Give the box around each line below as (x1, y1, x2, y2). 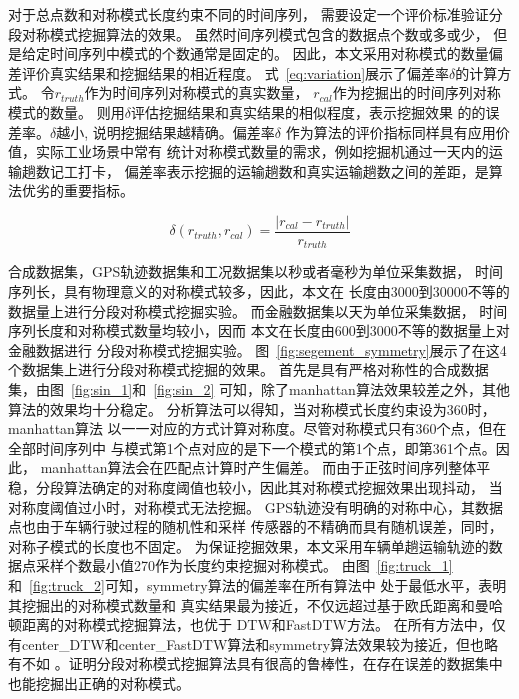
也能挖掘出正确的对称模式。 (8, 672, 190, 693)
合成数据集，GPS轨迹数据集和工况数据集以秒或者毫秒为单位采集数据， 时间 (8, 261, 503, 282)
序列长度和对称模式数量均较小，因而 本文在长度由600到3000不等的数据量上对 (8, 320, 510, 341)
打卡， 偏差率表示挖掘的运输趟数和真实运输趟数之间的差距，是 (77, 160, 489, 181)
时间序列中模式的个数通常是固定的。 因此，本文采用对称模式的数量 (49, 43, 489, 64)
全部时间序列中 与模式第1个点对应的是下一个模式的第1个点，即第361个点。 (8, 437, 496, 458)
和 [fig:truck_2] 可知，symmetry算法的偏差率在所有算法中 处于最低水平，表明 (8, 574, 507, 595)
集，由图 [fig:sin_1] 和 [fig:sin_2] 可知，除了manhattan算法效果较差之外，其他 (8, 379, 510, 400)
